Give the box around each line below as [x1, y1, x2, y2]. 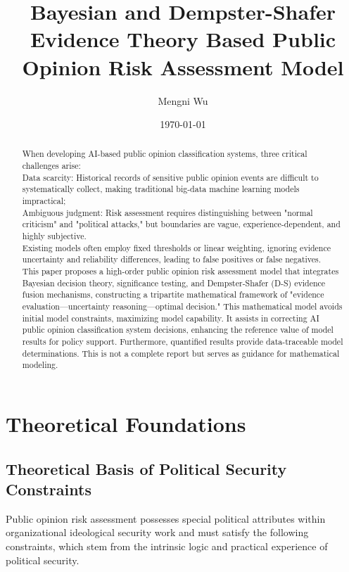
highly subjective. [22, 230, 87, 242]
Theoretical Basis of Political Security [6, 457, 287, 479]
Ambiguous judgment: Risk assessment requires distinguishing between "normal [22, 206, 313, 218]
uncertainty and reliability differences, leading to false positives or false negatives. [22, 253, 322, 265]
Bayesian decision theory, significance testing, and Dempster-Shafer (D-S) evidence [22, 277, 326, 288]
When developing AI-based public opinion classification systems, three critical [22, 148, 307, 160]
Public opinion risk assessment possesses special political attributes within [6, 511, 326, 526]
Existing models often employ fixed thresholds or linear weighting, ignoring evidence [22, 241, 331, 253]
